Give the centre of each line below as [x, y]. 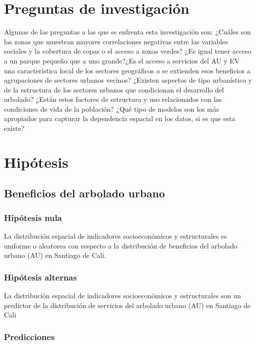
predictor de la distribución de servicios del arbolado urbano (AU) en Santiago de [127, 305]
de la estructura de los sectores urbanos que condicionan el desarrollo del [114, 89]
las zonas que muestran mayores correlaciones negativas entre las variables [116, 41]
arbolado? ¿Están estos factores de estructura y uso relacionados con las [113, 99]
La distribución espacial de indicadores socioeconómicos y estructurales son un [123, 296]
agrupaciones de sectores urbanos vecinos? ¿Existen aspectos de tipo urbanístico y [128, 80]
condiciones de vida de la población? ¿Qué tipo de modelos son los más [111, 109]
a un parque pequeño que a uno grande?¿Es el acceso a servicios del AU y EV [122, 60]
